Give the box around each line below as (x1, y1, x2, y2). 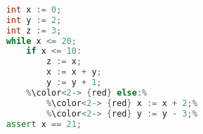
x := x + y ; (46, 67, 102, 77)
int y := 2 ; (6, 15, 62, 25)
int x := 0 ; (6, 4, 62, 15)
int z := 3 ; (6, 25, 62, 36)
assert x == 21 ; (6, 119, 82, 129)
